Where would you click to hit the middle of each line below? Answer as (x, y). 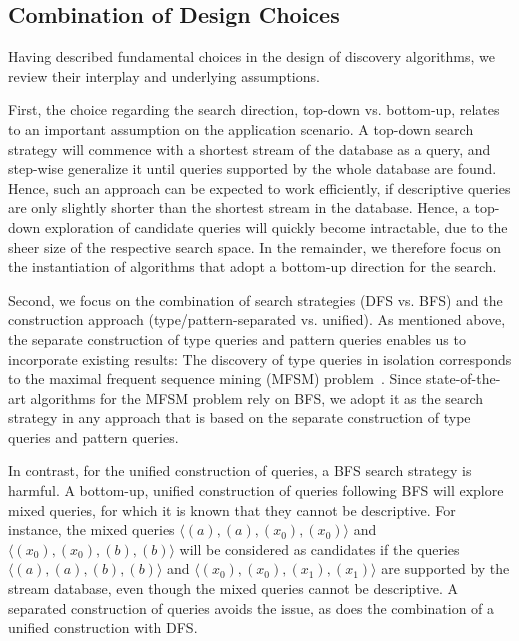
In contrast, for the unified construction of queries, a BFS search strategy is (240, 470)
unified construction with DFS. (103, 627)
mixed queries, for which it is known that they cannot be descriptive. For (232, 509)
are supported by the (445, 568)
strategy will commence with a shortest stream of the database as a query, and (249, 148)
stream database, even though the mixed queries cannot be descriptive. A (233, 588)
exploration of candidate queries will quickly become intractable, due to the (276, 226)
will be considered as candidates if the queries (319, 548)
